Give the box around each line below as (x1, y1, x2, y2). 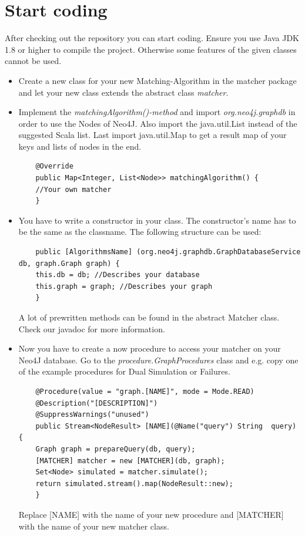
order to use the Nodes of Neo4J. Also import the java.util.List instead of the (18, 117, 297, 129)
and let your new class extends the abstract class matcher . (18, 86, 229, 98)
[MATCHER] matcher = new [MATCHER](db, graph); (35, 456, 225, 465)
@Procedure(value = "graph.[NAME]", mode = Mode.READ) (35, 387, 254, 396)
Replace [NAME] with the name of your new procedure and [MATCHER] (18, 508, 284, 520)
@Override (35, 162, 73, 171)
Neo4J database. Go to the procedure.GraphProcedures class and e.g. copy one (18, 353, 299, 366)
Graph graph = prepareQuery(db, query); (35, 444, 196, 453)
